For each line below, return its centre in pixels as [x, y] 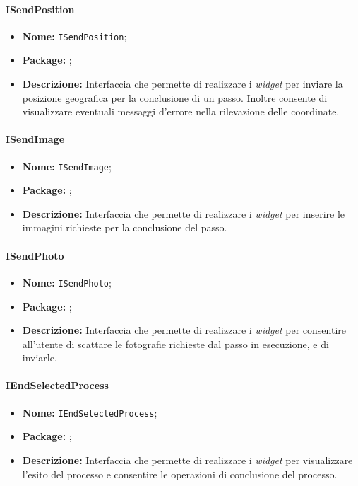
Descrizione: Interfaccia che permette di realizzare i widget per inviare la [183, 84]
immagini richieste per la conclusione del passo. [125, 227]
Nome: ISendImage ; [67, 166]
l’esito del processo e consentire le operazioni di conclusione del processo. [180, 474]
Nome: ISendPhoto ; [67, 282]
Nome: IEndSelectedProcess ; [90, 412]
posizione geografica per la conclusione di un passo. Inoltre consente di [175, 97]
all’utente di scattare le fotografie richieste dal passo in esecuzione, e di [175, 343]
